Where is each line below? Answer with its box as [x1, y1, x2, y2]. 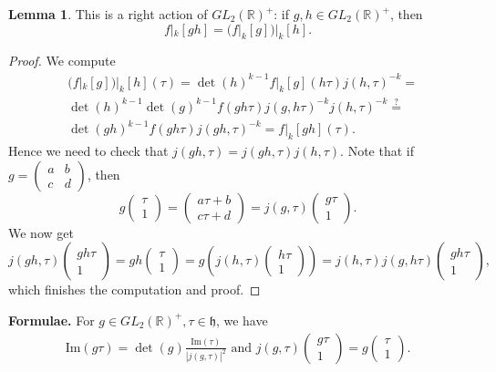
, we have [215, 310, 268, 329]
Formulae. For [8, 310, 95, 329]
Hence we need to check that [8, 141, 169, 160]
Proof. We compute [8, 51, 116, 70]
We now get [8, 222, 74, 242]
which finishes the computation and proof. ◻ [8, 280, 261, 299]
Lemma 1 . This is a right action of [8, 5, 208, 23]
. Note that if [340, 141, 414, 160]
